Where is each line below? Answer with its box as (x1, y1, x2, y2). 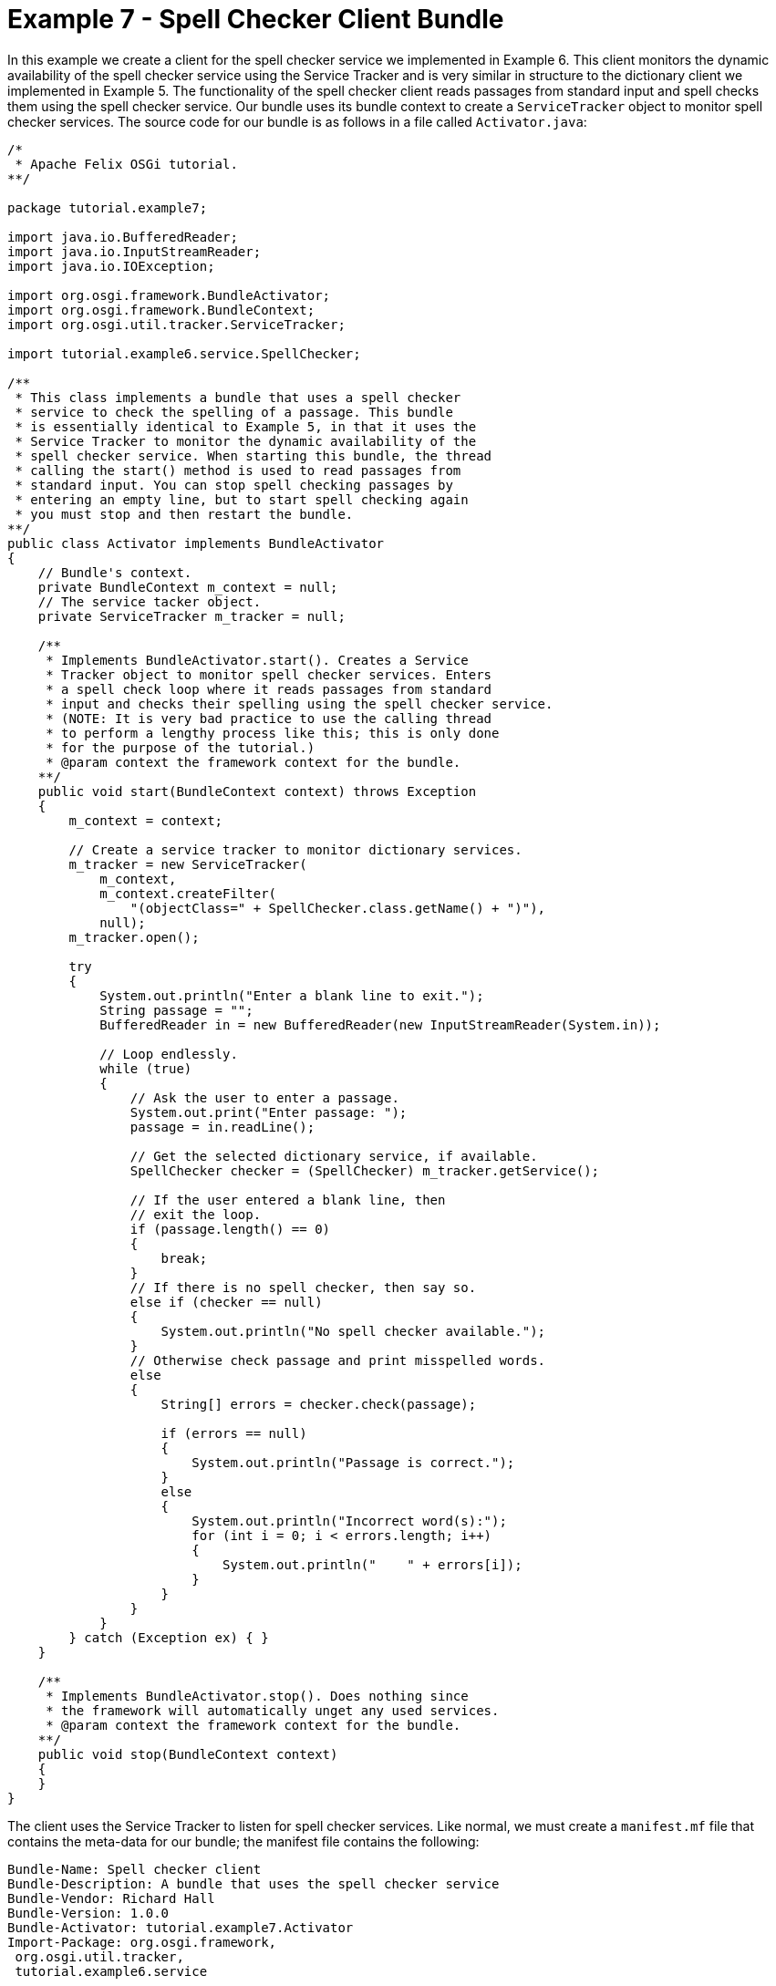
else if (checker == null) (129, 1294, 323, 1309)
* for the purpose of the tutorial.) (46, 740, 316, 755)
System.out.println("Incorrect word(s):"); (191, 1513, 507, 1528)
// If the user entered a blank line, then (129, 1192, 446, 1207)
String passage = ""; (99, 1002, 253, 1018)
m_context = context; (68, 812, 223, 828)
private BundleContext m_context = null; (37, 579, 338, 595)
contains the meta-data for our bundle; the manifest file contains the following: (7, 1833, 480, 1849)
